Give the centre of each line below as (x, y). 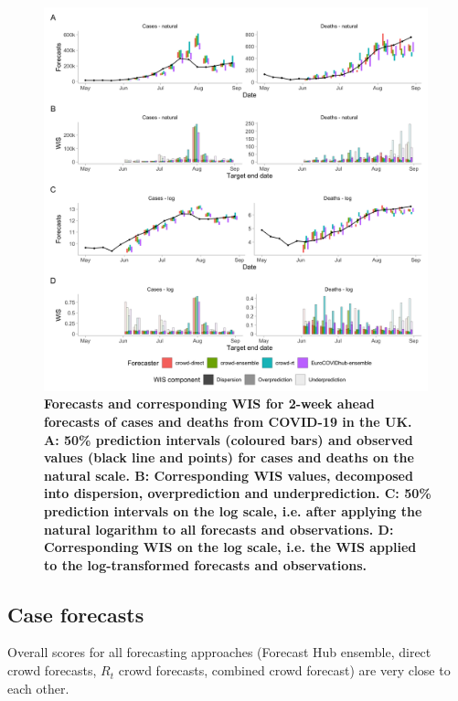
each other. (38, 688)
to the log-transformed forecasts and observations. (205, 564)
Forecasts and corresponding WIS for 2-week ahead (209, 404)
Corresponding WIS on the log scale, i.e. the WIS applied (230, 547)
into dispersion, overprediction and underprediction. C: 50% (238, 493)
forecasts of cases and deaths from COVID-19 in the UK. (228, 421)
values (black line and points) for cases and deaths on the (229, 457)
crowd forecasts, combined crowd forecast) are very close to (284, 670)
